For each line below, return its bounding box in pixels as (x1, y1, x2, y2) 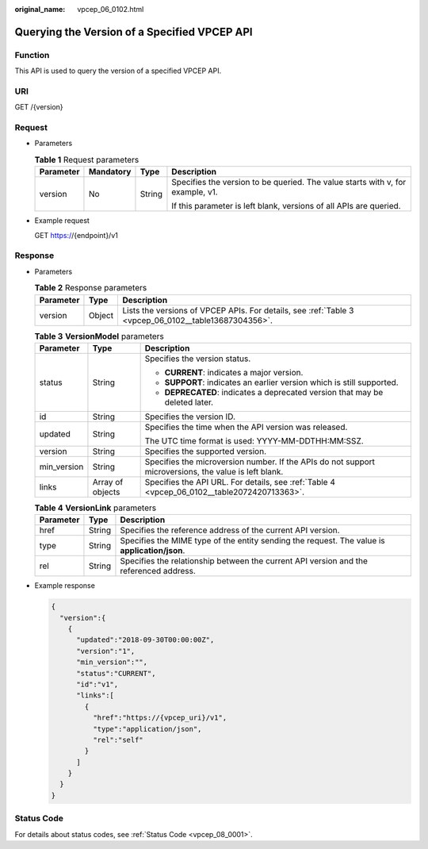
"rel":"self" (92, 735, 144, 744)
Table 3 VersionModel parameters (34, 330, 164, 341)
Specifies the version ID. (144, 411, 236, 422)
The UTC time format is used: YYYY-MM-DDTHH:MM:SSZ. (144, 435, 364, 446)
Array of (92, 476, 124, 487)
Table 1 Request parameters (34, 155, 139, 166)
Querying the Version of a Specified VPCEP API (14, 25, 253, 39)
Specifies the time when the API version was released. (144, 421, 348, 432)
